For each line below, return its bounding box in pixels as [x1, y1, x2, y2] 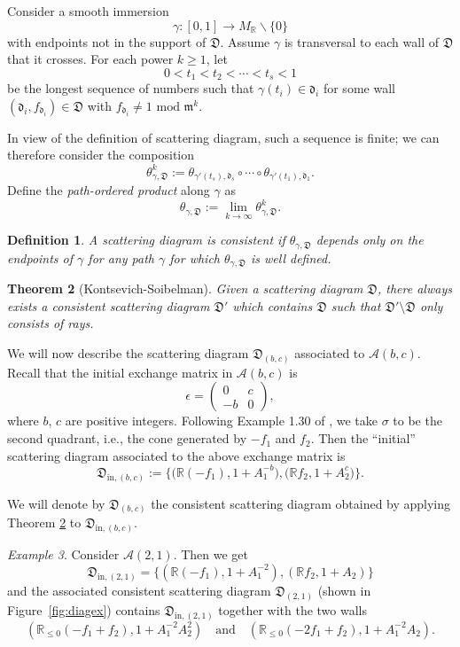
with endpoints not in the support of [7, 32, 207, 51]
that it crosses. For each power [7, 50, 174, 68]
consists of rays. [7, 314, 94, 332]
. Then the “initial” [310, 429, 416, 448]
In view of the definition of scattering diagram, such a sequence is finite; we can [7, 128, 440, 146]
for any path [88, 248, 154, 267]
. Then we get [173, 545, 249, 564]
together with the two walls [218, 600, 368, 619]
